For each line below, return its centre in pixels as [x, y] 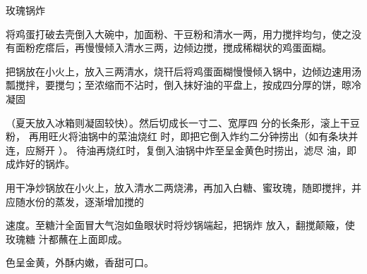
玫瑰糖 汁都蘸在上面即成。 [67, 238]
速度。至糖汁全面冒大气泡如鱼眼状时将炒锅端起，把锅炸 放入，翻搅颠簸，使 [180, 225]
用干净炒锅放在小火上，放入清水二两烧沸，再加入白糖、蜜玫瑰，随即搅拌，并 [183, 187]
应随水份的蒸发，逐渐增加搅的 [75, 201]
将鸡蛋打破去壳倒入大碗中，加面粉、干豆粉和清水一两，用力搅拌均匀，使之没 [183, 33]
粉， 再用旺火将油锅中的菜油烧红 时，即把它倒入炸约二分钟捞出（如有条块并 [182, 136]
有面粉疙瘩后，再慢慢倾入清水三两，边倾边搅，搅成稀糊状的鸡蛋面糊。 [169, 48]
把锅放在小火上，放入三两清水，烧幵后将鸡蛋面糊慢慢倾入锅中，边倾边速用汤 [183, 71]
